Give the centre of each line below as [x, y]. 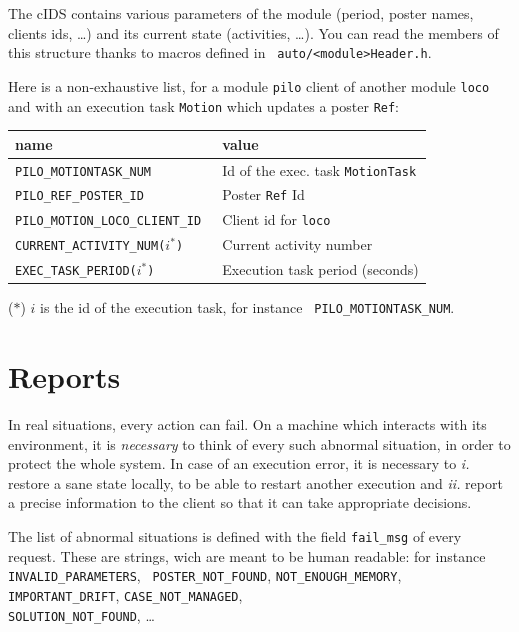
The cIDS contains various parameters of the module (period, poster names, [241, 13]
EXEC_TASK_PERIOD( [76, 271]
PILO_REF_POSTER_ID [79, 196]
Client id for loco [276, 219]
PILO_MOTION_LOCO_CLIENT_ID [108, 221]
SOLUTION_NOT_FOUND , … [81, 614]
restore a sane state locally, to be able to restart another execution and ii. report [255, 482]
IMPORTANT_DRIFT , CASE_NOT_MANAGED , [125, 594]
